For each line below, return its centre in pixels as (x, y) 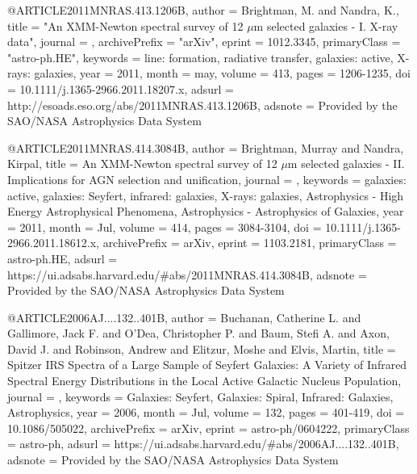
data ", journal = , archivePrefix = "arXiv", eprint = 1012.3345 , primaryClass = (204, 42)
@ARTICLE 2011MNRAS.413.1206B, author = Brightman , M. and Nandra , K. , (203, 10)
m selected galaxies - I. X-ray (326, 25)
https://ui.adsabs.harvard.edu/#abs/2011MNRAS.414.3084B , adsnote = (187, 274)
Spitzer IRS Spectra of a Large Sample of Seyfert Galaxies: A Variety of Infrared (207, 365)
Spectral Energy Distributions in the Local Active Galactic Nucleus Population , (204, 381)
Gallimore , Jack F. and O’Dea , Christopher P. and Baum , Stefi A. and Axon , (198, 333)
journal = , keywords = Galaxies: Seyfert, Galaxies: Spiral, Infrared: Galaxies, (200, 396)
